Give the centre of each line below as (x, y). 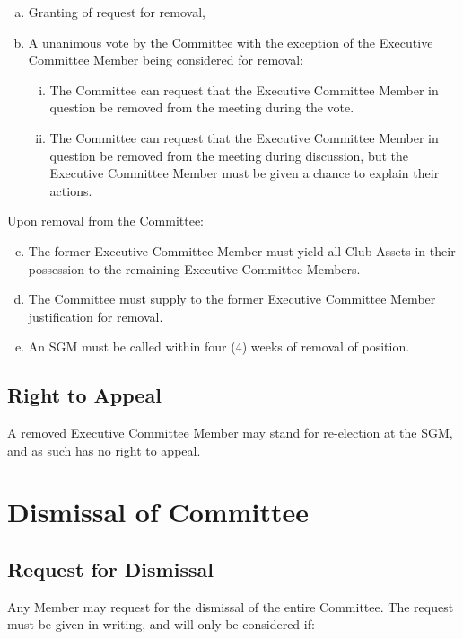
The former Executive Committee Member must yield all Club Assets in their (242, 250)
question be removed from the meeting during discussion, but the (229, 155)
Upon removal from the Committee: (106, 221)
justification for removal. (96, 316)
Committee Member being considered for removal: (166, 60)
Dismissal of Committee (158, 512)
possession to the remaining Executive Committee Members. (194, 268)
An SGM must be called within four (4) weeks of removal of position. (219, 346)
